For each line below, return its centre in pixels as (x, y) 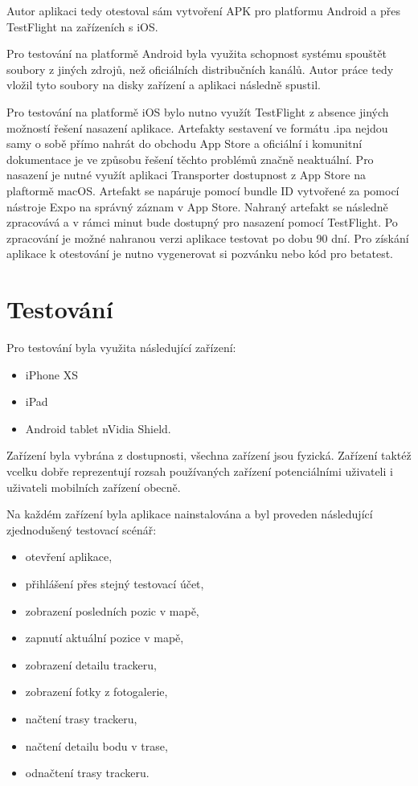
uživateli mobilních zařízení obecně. (94, 487)
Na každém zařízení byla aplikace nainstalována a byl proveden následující (190, 514)
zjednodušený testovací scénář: (82, 529)
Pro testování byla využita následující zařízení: (121, 348)
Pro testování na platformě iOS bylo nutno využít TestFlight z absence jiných (198, 111)
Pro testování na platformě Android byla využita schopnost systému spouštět (197, 53)
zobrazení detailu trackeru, (91, 664)
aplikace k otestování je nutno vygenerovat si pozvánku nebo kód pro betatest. (200, 254)
